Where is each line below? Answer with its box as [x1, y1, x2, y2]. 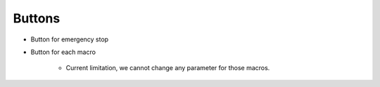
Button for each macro [30, 48, 96, 56]
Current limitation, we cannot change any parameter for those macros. [65, 64, 270, 72]
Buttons [13, 11, 61, 26]
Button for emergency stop [30, 35, 109, 43]
